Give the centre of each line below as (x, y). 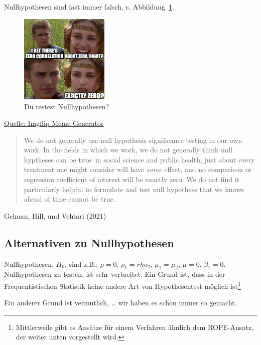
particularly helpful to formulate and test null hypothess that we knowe (134, 189)
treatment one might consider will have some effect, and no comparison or (138, 169)
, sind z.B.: (81, 264)
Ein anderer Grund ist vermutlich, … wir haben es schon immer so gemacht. (120, 303)
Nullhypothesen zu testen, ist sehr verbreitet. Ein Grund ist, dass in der (115, 274)
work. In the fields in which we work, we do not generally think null (128, 150)
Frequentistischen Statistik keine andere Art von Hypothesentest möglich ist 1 (122, 285)
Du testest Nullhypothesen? (67, 106)
